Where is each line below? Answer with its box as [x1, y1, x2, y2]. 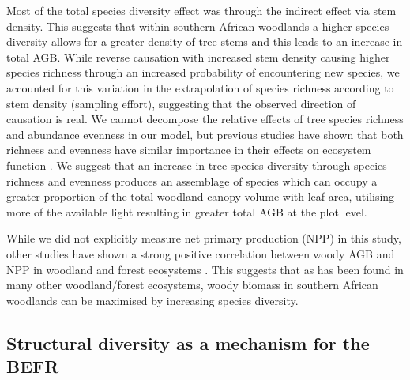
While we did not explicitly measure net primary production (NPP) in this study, [6, 230, 401, 246]
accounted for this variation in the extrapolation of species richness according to [6, 79, 394, 96]
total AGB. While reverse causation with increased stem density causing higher [6, 48, 390, 65]
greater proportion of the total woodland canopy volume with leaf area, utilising [6, 188, 395, 205]
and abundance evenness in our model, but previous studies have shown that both [6, 126, 404, 142]
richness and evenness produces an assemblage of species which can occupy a [6, 172, 378, 189]
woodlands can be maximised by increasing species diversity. [6, 292, 299, 308]
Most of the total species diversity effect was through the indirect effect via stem [6, 2, 397, 18]
